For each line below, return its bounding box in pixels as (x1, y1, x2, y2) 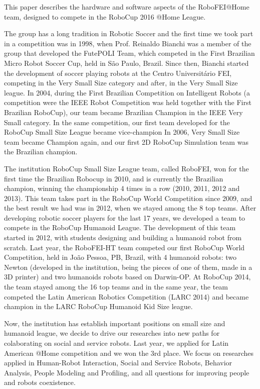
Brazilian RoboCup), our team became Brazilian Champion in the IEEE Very (4, 107, 243, 117)
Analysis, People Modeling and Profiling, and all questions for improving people (4, 367, 249, 377)
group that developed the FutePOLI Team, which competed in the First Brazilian (4, 48, 255, 58)
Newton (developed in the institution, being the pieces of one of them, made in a (4, 261, 252, 272)
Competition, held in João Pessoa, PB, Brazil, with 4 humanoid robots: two (4, 252, 237, 262)
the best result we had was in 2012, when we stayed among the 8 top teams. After (4, 203, 256, 213)
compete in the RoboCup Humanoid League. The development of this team (4, 222, 236, 233)
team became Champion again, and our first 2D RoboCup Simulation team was (4, 136, 248, 147)
